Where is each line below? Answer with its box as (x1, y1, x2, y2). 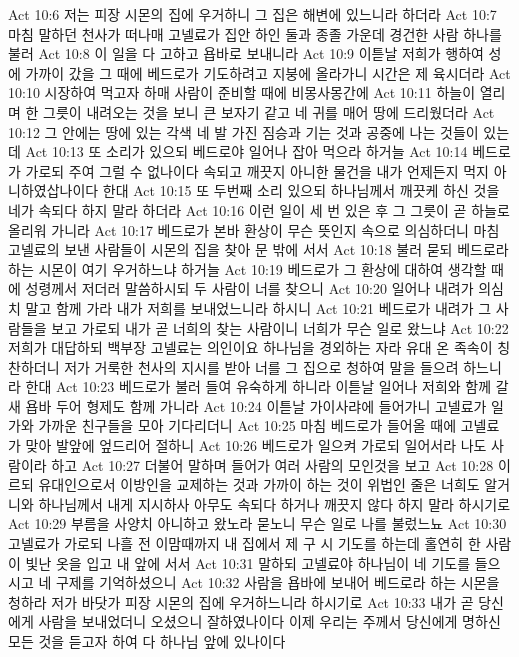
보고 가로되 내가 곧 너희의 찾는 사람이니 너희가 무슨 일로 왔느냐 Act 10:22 (51, 317, 509, 338)
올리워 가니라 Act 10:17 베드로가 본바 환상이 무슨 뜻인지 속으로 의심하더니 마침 (8, 219, 500, 240)
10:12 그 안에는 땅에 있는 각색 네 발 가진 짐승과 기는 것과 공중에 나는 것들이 (8, 121, 479, 142)
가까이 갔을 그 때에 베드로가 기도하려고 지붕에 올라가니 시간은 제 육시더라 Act (25, 62, 511, 83)
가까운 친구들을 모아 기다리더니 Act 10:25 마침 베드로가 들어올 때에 (38, 415, 457, 436)
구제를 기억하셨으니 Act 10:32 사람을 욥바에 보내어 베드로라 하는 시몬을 (55, 572, 500, 593)
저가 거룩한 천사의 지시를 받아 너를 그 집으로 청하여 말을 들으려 (64, 356, 459, 377)
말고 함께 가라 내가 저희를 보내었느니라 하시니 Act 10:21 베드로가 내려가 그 (25, 297, 492, 318)
